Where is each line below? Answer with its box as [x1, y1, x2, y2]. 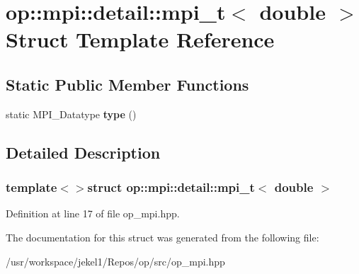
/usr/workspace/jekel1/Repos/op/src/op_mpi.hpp [6, 253, 225, 268]
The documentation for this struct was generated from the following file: [6, 229, 319, 244]
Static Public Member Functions [6, 73, 249, 95]
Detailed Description [6, 141, 161, 163]
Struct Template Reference [6, 25, 275, 54]
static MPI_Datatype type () [6, 106, 137, 121]
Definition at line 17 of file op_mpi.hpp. [6, 206, 180, 221]
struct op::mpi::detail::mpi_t [87, 178, 255, 196]
